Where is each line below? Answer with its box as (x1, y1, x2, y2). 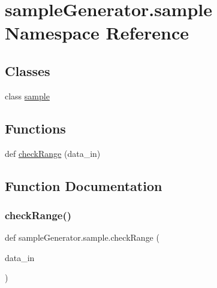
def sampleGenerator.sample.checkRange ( (5, 231, 159, 244)
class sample (5, 89, 50, 102)
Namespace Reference (5, 20, 189, 45)
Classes (5, 61, 50, 80)
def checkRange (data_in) (5, 147, 101, 159)
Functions (5, 119, 66, 137)
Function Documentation (5, 176, 162, 195)
